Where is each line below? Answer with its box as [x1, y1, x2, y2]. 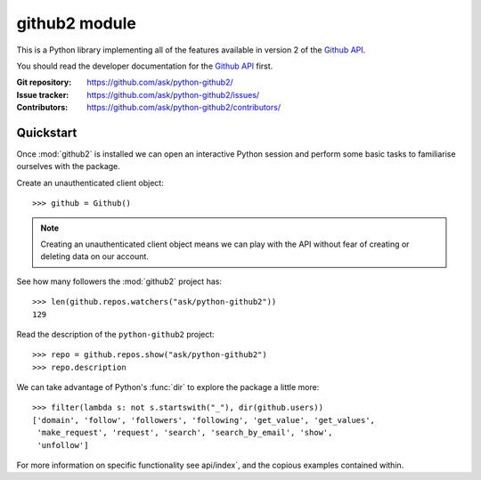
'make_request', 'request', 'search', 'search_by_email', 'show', [37, 427, 333, 438]
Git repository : [16, 77, 72, 88]
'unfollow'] [37, 440, 89, 450]
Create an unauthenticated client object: [16, 177, 164, 188]
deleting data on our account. [40, 251, 149, 262]
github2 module [16, 13, 137, 33]
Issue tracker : [16, 89, 69, 100]
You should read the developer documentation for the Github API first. [16, 61, 273, 71]
